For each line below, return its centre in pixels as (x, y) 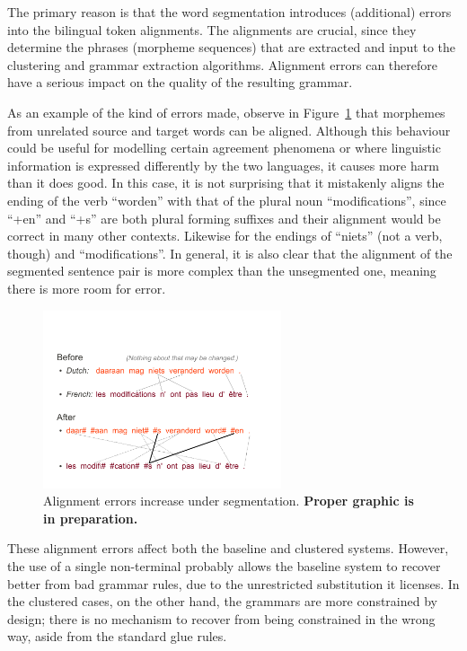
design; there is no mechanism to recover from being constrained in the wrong (221, 618)
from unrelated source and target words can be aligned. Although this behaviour (229, 130)
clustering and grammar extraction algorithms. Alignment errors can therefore (222, 64)
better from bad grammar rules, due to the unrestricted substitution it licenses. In (233, 583)
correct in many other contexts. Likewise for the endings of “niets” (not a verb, (225, 236)
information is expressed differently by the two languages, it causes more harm (223, 165)
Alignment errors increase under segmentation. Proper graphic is (229, 501)
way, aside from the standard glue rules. (117, 636)
